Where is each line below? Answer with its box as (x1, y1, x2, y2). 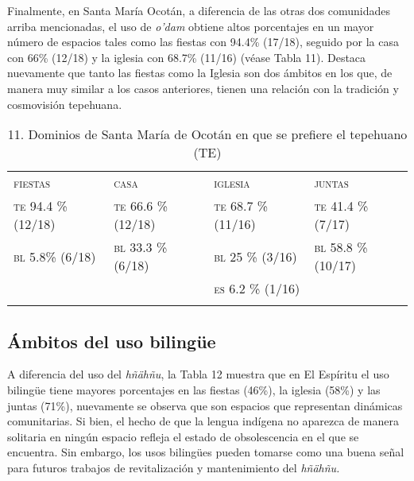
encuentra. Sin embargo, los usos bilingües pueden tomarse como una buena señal (7, 444, 404, 460)
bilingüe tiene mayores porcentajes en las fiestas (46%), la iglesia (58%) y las (7, 381, 381, 398)
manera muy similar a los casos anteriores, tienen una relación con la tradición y (7, 80, 399, 96)
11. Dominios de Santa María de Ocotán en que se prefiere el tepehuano (7, 125, 408, 144)
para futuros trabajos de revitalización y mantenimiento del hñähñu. (7, 459, 340, 475)
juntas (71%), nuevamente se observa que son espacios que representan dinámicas (7, 397, 403, 413)
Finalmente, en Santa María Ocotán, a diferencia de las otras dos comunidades (7, 2, 391, 18)
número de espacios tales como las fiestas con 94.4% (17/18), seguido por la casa (7, 33, 399, 50)
